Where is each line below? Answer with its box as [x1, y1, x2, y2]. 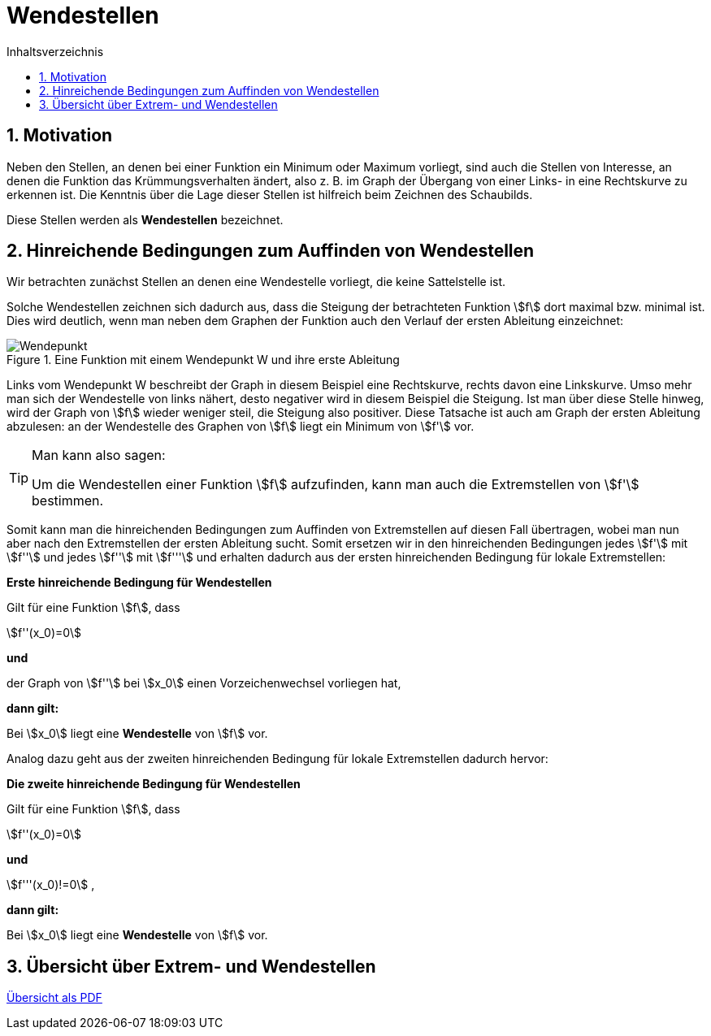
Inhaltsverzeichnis [7, 44, 104, 59]
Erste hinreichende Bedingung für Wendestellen [7, 575, 272, 590]
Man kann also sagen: [32, 447, 166, 464]
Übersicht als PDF [7, 990, 102, 1005]
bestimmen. [32, 492, 104, 509]
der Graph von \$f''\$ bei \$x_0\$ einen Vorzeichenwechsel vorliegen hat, [7, 676, 401, 691]
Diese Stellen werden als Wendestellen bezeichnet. [7, 212, 284, 227]
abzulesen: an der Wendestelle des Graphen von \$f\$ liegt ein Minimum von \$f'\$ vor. [7, 419, 475, 434]
